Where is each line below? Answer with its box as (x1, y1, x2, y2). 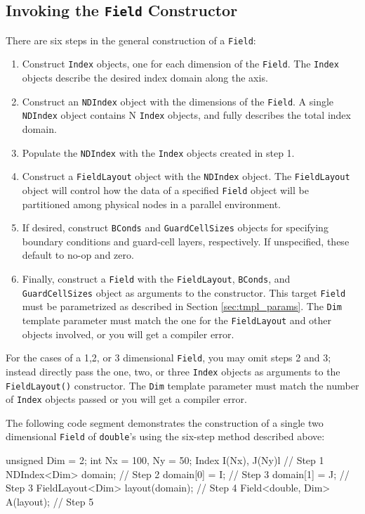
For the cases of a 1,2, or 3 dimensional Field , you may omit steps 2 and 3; (6, 350, 331, 365)
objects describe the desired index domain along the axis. (22, 70, 268, 85)
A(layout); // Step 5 (6, 494, 94, 508)
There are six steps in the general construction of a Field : (6, 32, 256, 47)
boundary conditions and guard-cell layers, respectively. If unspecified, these (22, 233, 350, 248)
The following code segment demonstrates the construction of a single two (6, 415, 324, 430)
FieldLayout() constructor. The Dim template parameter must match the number (6, 378, 359, 392)
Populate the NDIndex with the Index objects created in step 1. (22, 145, 295, 160)
